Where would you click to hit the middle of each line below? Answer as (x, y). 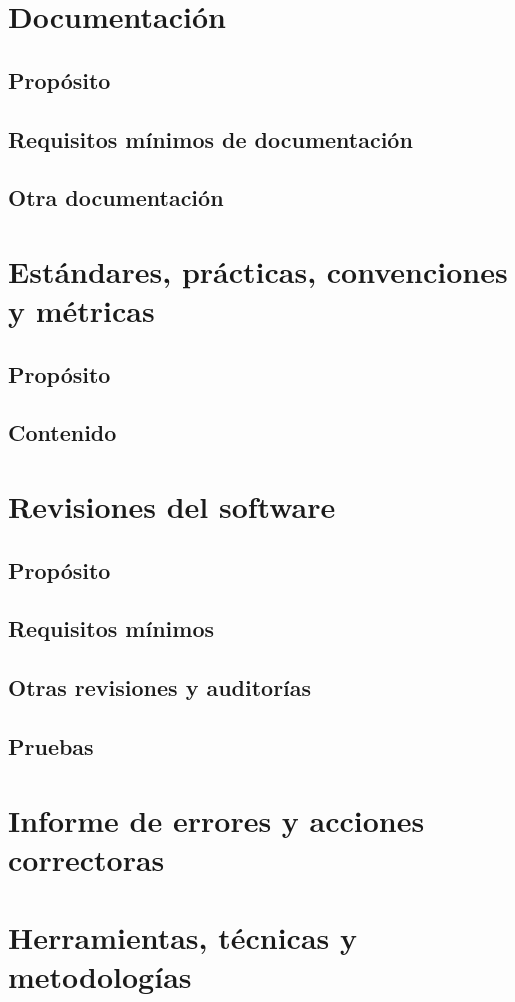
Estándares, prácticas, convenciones (258, 270)
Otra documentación (116, 197)
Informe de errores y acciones (216, 819)
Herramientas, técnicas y (182, 937)
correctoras (86, 858)
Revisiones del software (172, 506)
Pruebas (51, 745)
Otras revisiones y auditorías (160, 687)
